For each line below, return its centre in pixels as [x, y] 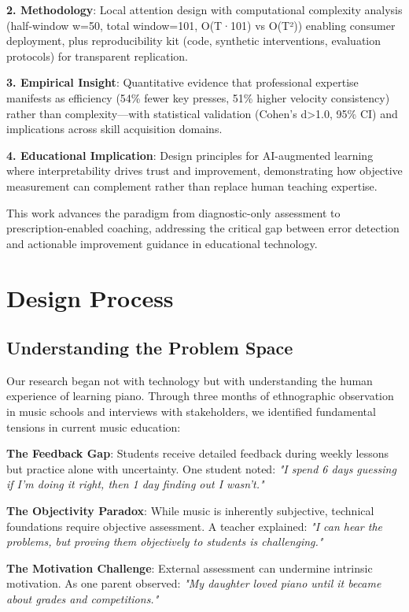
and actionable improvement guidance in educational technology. [162, 243]
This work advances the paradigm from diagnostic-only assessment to [173, 212]
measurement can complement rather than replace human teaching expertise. [192, 185]
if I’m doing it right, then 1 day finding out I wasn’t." [135, 484]
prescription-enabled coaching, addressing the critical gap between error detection [203, 228]
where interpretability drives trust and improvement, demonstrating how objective [204, 171]
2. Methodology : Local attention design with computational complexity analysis [204, 9]
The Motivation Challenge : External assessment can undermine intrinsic [190, 567]
